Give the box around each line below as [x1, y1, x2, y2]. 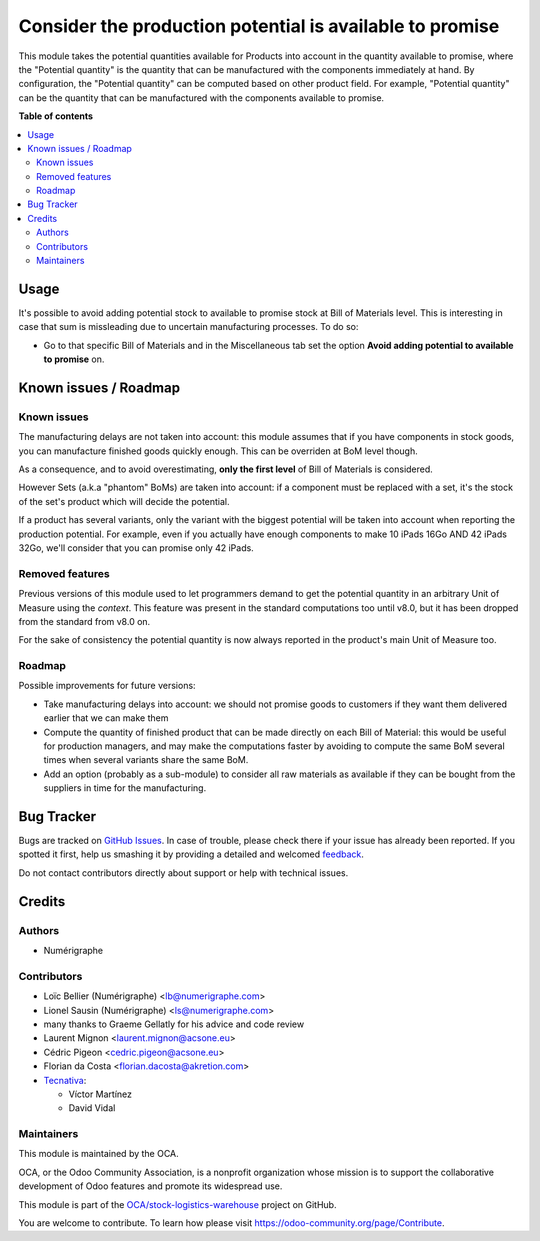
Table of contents [18, 110, 94, 122]
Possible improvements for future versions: [18, 680, 196, 692]
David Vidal [68, 1102, 116, 1114]
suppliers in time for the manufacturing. [43, 782, 207, 794]
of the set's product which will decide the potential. [18, 495, 230, 507]
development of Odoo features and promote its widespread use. [18, 1180, 283, 1192]
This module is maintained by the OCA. [18, 1148, 179, 1160]
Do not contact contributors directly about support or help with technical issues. [18, 866, 349, 879]
